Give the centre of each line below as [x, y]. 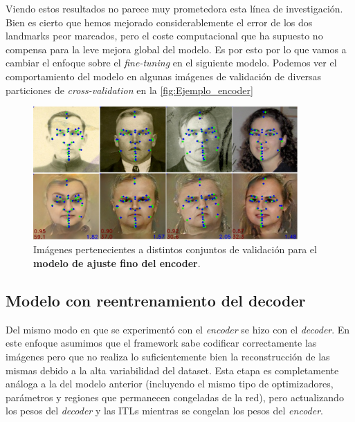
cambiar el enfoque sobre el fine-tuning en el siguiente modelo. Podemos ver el [171, 63]
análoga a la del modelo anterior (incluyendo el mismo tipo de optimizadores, [170, 384]
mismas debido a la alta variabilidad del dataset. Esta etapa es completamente [172, 370]
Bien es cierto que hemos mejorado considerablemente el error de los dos [159, 22]
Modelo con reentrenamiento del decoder [156, 300]
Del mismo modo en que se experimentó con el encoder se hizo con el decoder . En [178, 329]
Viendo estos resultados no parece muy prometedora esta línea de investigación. [174, 8]
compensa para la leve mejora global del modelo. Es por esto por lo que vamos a [176, 49]
